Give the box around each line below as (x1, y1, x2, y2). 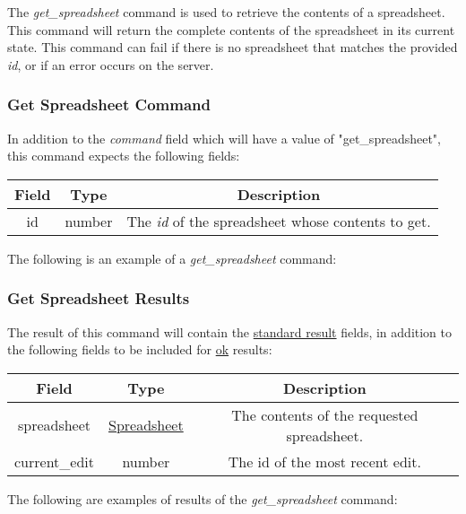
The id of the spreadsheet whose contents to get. (126, 210, 431, 231)
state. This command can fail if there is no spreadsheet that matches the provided (7, 38, 458, 57)
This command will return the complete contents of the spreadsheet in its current (7, 20, 455, 39)
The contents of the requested (231, 404, 419, 425)
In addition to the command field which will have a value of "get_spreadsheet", (7, 128, 441, 147)
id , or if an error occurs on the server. (7, 55, 214, 74)
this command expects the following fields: (7, 146, 240, 165)
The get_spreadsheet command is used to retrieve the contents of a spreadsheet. (7, 3, 445, 21)
